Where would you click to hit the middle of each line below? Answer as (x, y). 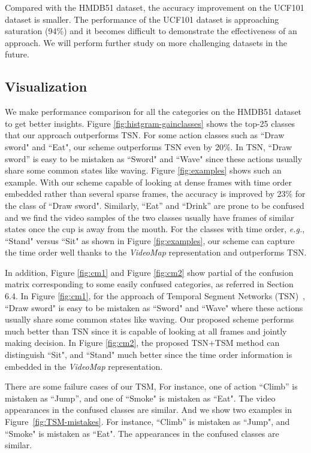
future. (17, 54)
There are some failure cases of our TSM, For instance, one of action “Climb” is (151, 386)
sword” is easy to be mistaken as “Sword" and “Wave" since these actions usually (154, 158)
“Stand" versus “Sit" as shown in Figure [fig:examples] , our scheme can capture (150, 240)
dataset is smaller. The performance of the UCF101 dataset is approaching (142, 19)
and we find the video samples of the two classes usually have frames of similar (150, 217)
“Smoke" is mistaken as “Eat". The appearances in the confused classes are (142, 433)
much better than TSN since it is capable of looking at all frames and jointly (146, 331)
